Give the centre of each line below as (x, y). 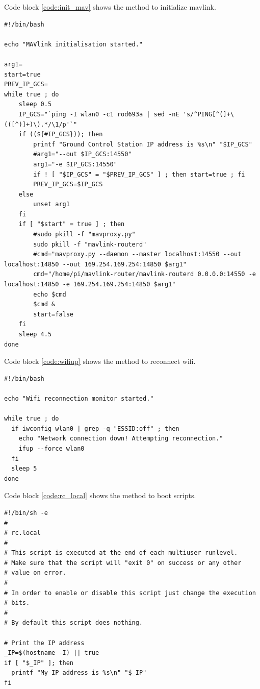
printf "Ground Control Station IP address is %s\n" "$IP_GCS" (143, 144)
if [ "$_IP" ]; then (39, 663)
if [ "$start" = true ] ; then (72, 224)
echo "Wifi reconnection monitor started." (79, 398)
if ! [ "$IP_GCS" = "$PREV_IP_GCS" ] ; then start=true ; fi (139, 174)
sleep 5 (24, 469)
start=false (54, 314)
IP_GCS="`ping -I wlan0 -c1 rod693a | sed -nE (99, 114)
